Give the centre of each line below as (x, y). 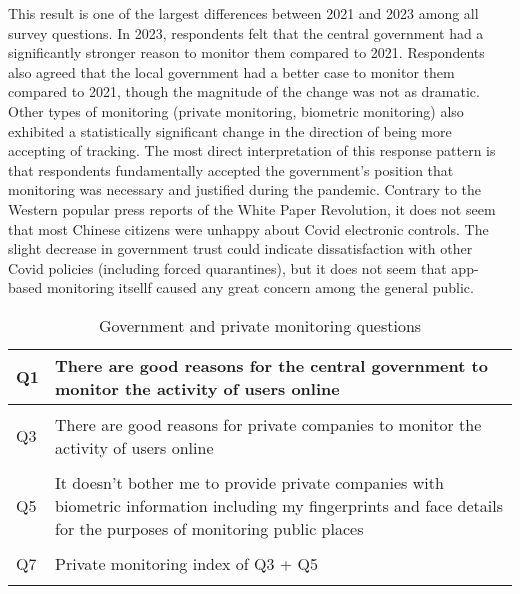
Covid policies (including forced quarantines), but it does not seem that (227, 267)
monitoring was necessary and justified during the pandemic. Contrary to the (245, 189)
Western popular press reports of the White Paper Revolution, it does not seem (252, 208)
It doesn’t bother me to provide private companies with (249, 482)
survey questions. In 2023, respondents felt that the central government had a (246, 32)
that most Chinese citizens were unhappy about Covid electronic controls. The (248, 228)
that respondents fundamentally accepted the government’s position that (231, 169)
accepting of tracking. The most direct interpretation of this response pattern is (252, 150)
